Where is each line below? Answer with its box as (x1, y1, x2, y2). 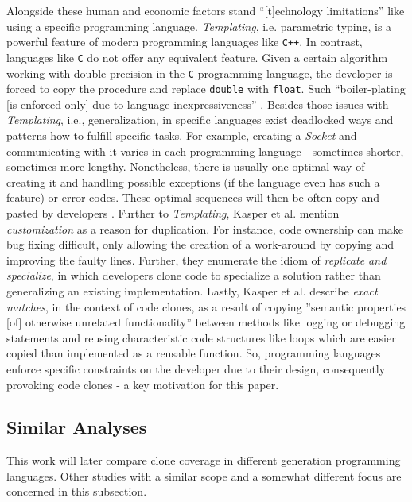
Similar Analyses (6, 415, 147, 439)
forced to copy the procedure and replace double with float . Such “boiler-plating (6, 80, 406, 97)
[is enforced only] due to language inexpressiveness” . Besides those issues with (6, 95, 389, 112)
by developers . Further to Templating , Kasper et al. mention (41, 204, 340, 221)
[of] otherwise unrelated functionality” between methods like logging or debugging (6, 314, 406, 330)
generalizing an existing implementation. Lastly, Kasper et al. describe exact (6, 282, 378, 299)
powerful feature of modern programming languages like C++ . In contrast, (6, 33, 363, 50)
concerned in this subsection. (6, 483, 147, 500)
